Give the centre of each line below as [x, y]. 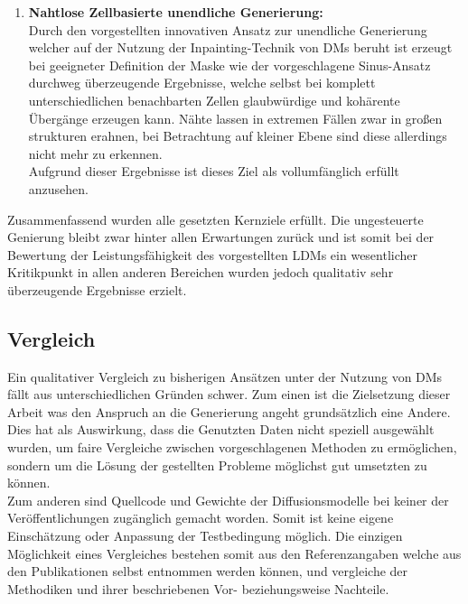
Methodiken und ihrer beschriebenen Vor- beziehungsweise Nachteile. [198, 588]
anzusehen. [58, 188]
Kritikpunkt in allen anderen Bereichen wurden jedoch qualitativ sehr [201, 272]
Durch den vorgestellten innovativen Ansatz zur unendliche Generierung [228, 29]
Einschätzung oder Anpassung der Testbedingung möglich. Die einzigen [205, 536]
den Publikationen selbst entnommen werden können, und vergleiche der [208, 571]
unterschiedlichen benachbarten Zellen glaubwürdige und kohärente [214, 100]
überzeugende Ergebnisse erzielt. [97, 289]
